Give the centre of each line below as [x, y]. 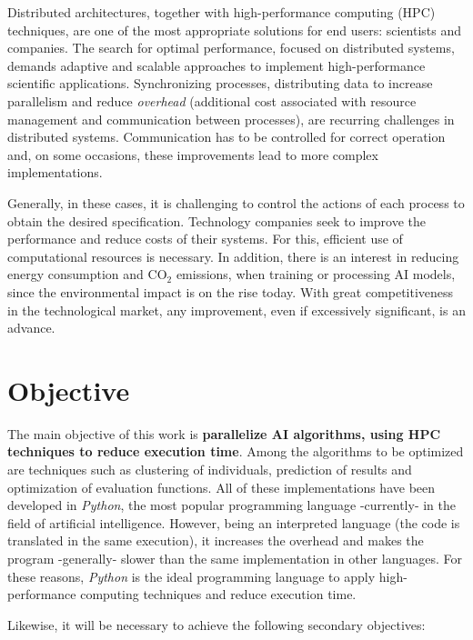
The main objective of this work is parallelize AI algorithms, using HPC [224, 433]
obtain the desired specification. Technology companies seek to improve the [217, 220]
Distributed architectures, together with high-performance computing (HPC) [221, 12]
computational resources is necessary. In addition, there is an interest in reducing [233, 256]
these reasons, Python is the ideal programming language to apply [191, 576]
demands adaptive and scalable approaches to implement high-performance [216, 65]
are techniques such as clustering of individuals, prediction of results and [210, 469]
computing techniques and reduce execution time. [218, 594]
